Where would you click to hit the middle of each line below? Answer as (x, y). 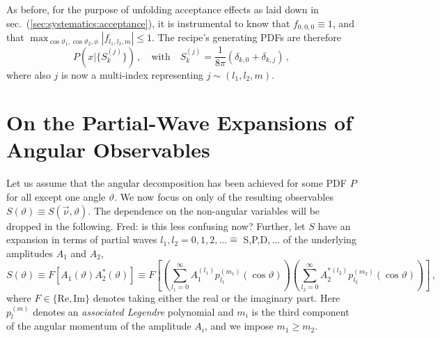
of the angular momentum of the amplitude (99, 326)
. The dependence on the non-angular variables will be (204, 210)
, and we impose (239, 326)
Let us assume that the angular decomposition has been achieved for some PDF (176, 183)
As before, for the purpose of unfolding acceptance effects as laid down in (163, 9)
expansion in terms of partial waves (82, 239)
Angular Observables (108, 149)
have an (334, 225)
